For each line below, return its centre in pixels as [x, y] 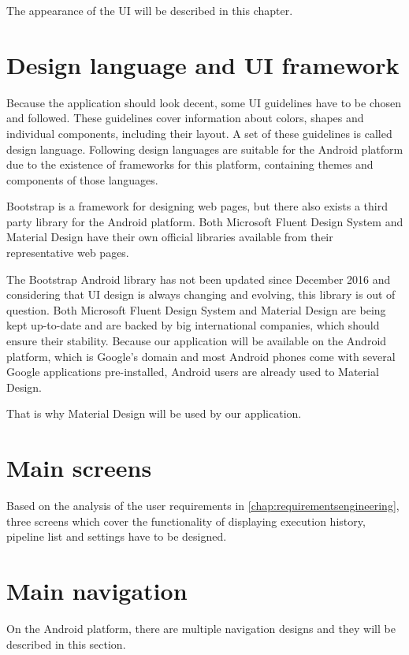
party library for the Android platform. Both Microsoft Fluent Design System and [205, 221]
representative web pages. [68, 253]
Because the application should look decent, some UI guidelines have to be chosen [204, 102]
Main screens [79, 468]
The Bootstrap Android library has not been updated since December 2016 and [199, 279]
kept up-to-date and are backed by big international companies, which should [193, 325]
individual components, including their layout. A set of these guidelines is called [199, 133]
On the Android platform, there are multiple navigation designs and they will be [201, 629]
